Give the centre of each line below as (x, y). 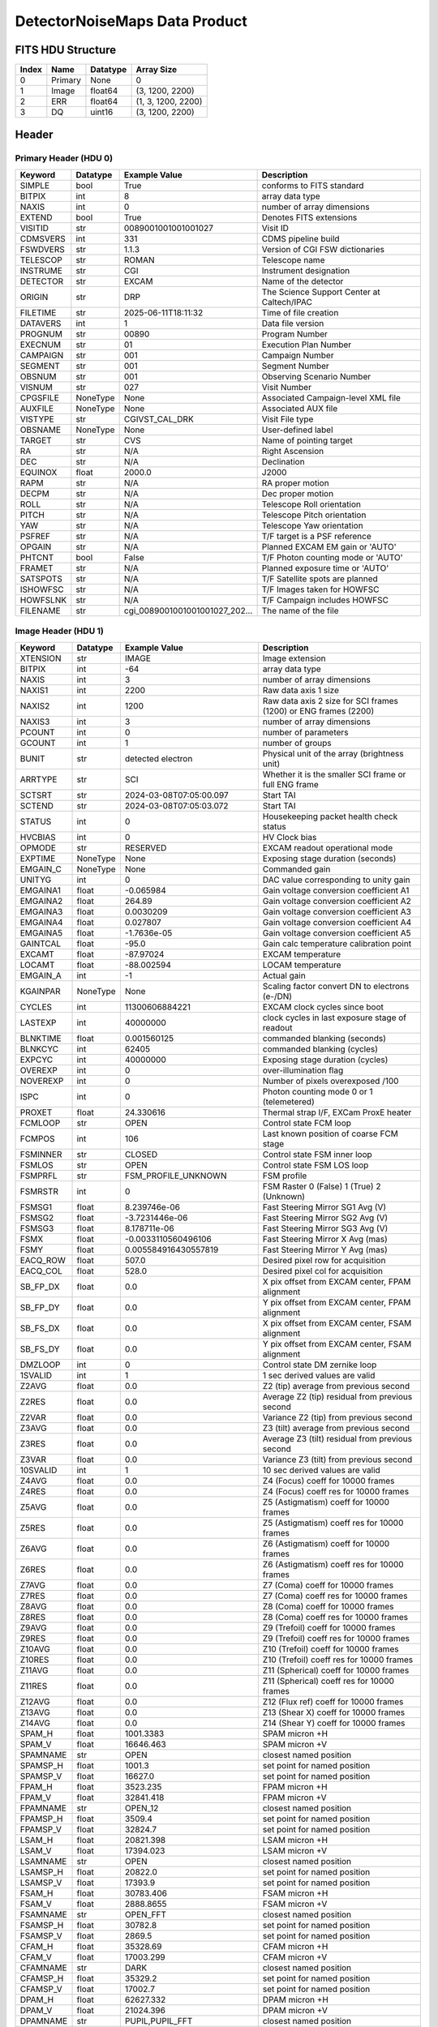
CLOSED (141, 1154)
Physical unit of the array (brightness (333, 753)
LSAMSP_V (41, 1883)
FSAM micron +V (295, 1904)
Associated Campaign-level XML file (331, 397)
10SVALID (39, 1470)
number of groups (297, 743)
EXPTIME (38, 858)
